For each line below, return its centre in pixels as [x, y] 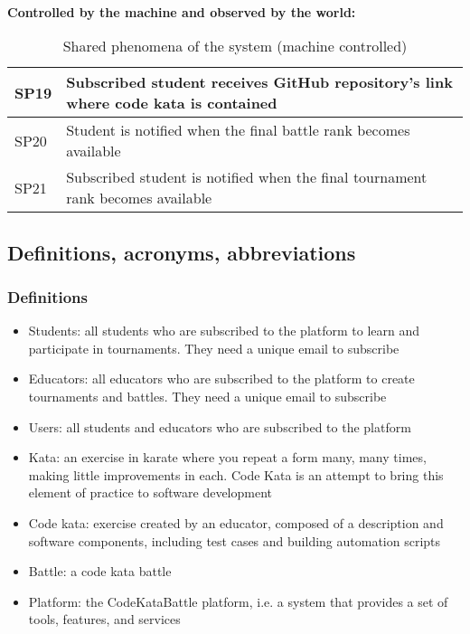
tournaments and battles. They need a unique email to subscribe [207, 396]
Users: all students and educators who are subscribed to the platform [220, 426]
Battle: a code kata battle [100, 571]
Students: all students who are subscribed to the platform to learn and [224, 331]
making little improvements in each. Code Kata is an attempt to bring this [236, 474]
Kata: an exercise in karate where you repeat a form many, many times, [227, 457]
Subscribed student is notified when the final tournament [247, 177]
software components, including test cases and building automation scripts [235, 540]
